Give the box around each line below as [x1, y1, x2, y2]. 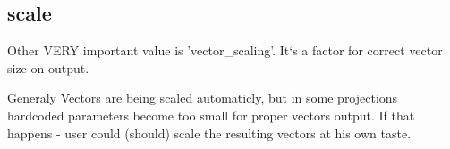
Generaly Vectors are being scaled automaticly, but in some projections [7, 88, 398, 107]
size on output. [7, 58, 89, 77]
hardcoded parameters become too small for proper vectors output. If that [7, 105, 415, 124]
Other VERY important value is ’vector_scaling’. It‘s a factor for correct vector [7, 41, 443, 60]
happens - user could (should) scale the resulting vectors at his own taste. [7, 123, 412, 142]
